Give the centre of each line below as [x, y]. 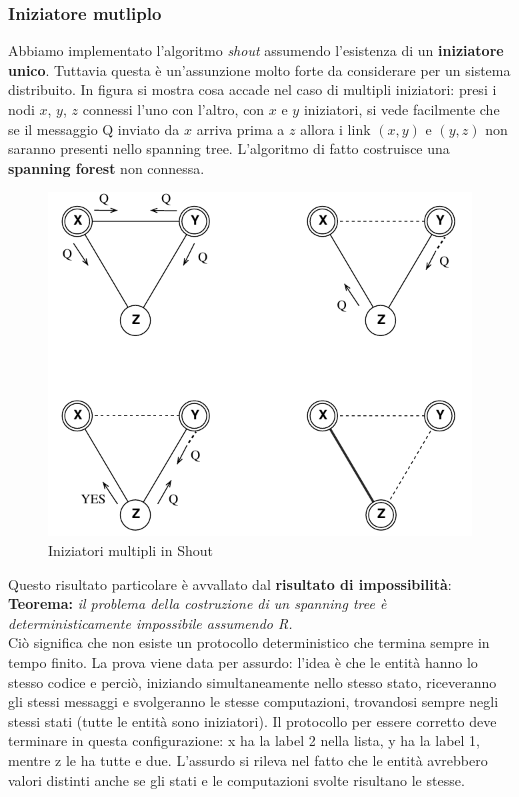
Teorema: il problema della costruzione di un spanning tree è [197, 603]
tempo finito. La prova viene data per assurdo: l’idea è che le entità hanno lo [243, 661]
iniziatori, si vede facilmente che [401, 109]
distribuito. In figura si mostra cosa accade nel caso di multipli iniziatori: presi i [252, 89]
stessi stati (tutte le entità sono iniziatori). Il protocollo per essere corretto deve [252, 720]
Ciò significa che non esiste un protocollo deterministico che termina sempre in [249, 642]
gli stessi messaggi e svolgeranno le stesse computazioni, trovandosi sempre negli [253, 701]
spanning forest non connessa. [106, 167]
